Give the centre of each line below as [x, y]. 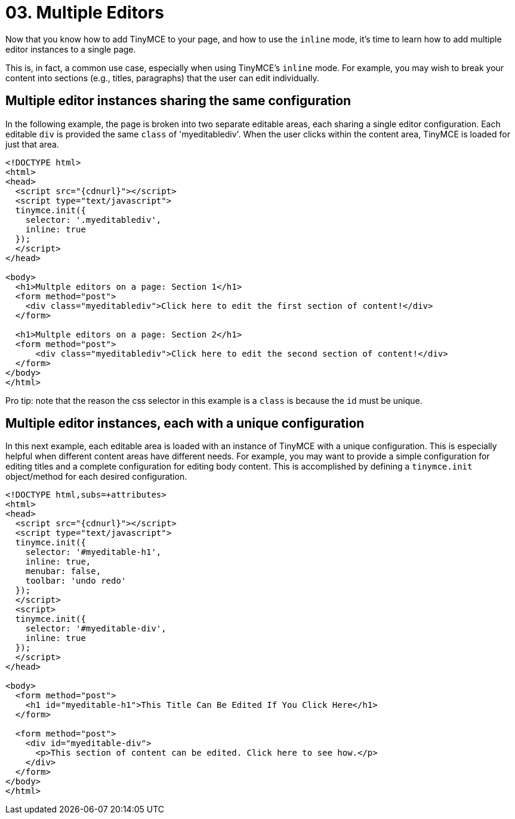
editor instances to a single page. [71, 49]
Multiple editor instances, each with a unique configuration [185, 424]
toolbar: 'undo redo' [76, 581]
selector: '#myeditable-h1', [93, 552]
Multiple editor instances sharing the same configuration [178, 101]
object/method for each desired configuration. [96, 477]
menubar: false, [63, 571]
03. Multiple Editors [85, 13]
